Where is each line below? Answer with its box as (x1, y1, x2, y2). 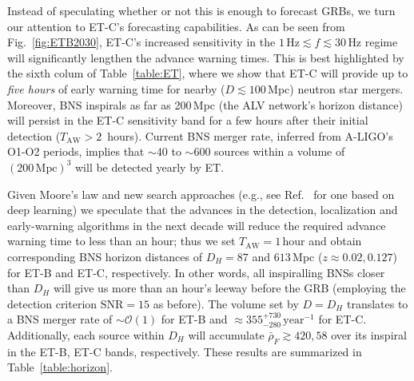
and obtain (309, 232, 362, 249)
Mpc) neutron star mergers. (268, 80, 404, 97)
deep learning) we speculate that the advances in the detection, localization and (7, 201, 398, 218)
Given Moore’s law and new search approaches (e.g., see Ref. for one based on (7, 185, 395, 202)
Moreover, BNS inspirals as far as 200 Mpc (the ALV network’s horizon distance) (7, 96, 403, 113)
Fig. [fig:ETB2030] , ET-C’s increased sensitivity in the (7, 34, 276, 50)
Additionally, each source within (7, 326, 165, 343)
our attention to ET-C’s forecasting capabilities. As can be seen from (7, 18, 345, 34)
